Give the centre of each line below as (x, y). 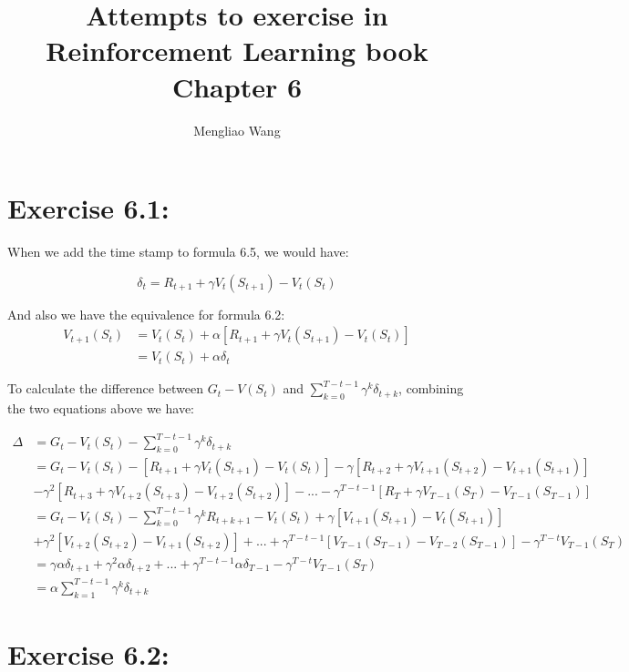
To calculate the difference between (106, 388)
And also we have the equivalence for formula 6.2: (146, 314)
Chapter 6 (237, 86)
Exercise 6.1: (88, 208)
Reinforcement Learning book (237, 51)
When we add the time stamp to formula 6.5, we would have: (178, 252)
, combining (431, 388)
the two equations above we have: (101, 408)
